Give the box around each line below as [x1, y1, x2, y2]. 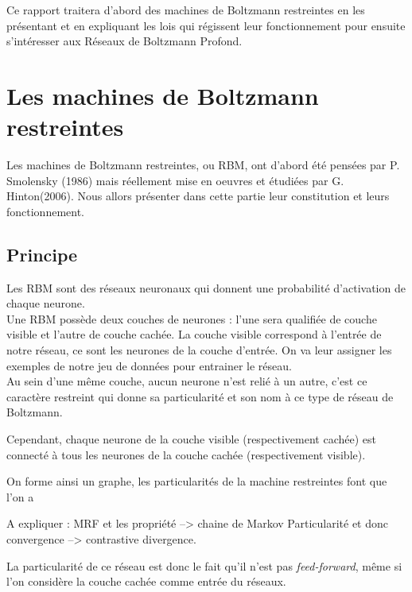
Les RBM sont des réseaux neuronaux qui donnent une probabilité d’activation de [6, 279, 406, 296]
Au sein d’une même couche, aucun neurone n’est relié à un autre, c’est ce [6, 373, 367, 389]
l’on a [6, 488, 34, 505]
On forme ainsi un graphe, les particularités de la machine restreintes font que [6, 473, 387, 489]
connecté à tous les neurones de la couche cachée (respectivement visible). [6, 446, 366, 462]
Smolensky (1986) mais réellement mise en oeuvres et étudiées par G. [6, 172, 344, 188]
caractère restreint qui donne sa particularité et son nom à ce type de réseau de [6, 388, 394, 404]
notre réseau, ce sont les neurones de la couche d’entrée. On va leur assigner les [6, 342, 392, 358]
